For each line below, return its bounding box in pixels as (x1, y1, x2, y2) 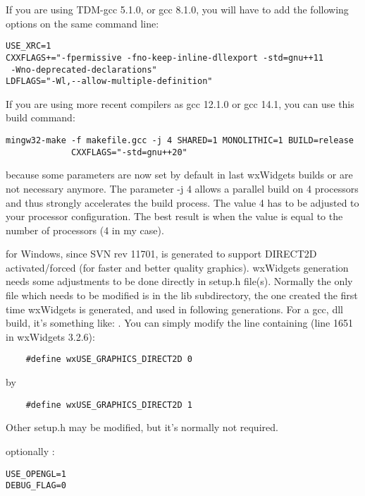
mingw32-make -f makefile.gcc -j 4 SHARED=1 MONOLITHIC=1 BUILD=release (6, 135, 354, 145)
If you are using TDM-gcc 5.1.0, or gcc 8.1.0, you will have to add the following (6, 2, 349, 16)
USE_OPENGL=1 (6, 468, 66, 479)
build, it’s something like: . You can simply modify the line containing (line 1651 (6, 315, 353, 330)
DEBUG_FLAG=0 (6, 480, 66, 491)
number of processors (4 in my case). (6, 222, 164, 237)
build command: (6, 110, 75, 125)
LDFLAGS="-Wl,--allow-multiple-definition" (6, 76, 213, 87)
